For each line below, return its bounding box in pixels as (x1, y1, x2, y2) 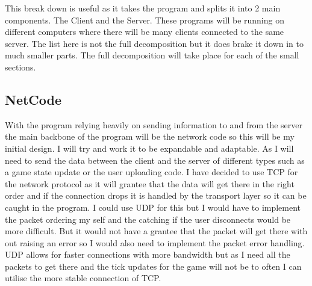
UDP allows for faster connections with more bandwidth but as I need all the (5, 248, 290, 261)
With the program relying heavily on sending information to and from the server (5, 118, 302, 131)
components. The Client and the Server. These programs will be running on (5, 13, 284, 26)
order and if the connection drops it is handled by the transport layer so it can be (5, 189, 307, 202)
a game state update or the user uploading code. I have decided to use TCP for (5, 166, 298, 178)
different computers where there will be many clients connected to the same (5, 25, 284, 38)
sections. (5, 60, 36, 73)
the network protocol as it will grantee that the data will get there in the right (5, 177, 295, 190)
